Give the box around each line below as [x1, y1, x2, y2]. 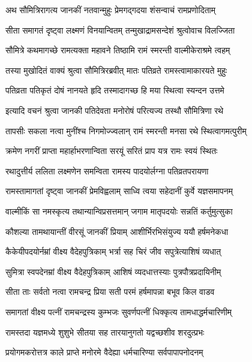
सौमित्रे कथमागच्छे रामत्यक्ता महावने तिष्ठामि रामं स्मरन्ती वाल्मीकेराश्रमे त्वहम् [5, 44, 230, 56]
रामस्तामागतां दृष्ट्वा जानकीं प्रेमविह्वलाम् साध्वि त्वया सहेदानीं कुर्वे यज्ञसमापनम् [5, 185, 233, 197]
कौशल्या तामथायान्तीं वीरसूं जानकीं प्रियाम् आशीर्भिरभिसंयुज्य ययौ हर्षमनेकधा [5, 225, 229, 237]
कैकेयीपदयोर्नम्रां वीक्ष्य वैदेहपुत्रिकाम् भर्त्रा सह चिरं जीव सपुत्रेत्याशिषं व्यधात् [5, 245, 221, 258]
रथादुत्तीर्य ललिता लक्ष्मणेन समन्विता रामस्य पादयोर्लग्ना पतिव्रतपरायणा [5, 164, 209, 177]
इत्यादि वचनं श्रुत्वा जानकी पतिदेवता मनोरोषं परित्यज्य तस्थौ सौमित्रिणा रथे [5, 104, 224, 116]
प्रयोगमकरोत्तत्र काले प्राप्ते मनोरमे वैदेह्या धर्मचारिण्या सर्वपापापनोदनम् [5, 346, 203, 358]
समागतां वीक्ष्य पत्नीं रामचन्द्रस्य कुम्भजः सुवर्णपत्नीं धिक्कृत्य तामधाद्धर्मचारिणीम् [5, 305, 232, 318]
